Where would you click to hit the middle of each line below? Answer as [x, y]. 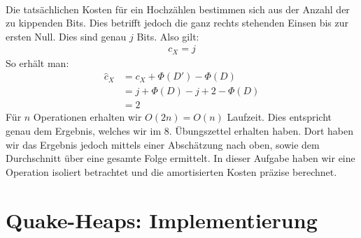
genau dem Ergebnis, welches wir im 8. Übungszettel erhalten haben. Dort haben [179, 131]
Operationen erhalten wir [87, 117]
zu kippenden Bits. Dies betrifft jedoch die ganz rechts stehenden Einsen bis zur [177, 23]
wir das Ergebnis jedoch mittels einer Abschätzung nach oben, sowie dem [163, 144]
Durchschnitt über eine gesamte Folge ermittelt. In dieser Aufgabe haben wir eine [180, 158]
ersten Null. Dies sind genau [66, 36]
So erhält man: [37, 62]
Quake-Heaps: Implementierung [162, 220]
